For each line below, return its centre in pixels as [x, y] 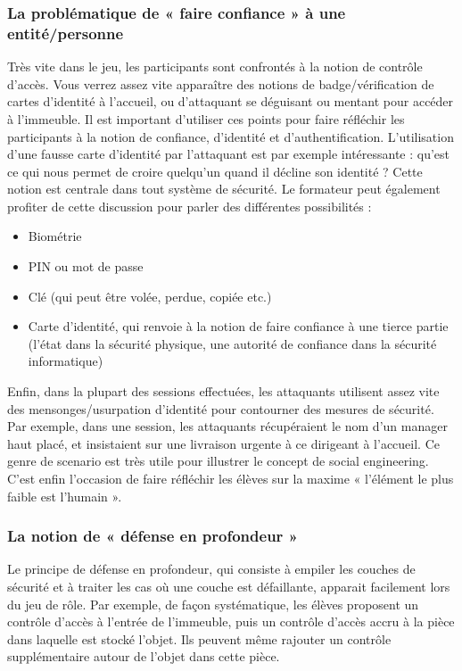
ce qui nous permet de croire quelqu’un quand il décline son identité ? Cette [215, 171]
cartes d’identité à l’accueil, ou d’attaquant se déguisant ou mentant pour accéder [231, 101]
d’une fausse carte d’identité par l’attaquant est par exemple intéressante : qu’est [229, 154]
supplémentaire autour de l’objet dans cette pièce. [144, 656]
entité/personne [66, 33]
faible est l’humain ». [65, 496]
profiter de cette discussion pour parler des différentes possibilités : [190, 206]
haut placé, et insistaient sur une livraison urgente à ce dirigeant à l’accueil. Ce [224, 443]
